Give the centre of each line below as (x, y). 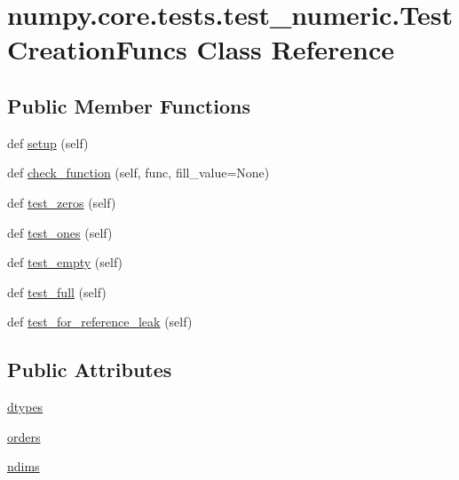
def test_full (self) (57, 291)
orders (24, 436)
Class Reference (295, 49)
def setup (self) (48, 142)
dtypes (25, 407)
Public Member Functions (129, 105)
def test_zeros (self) (62, 202)
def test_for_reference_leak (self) (100, 322)
